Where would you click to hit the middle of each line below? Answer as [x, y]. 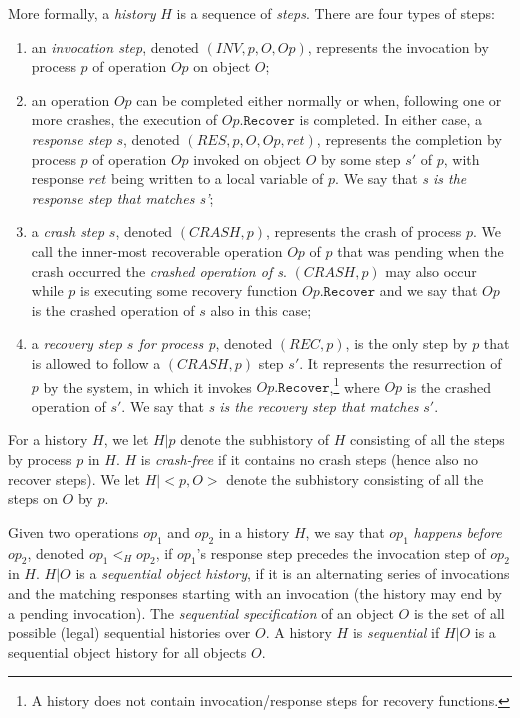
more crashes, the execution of [124, 119]
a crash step [68, 231]
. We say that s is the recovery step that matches [270, 405]
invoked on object [247, 158]
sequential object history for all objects [127, 651]
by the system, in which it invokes [147, 386]
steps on [33, 498]
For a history [48, 439]
